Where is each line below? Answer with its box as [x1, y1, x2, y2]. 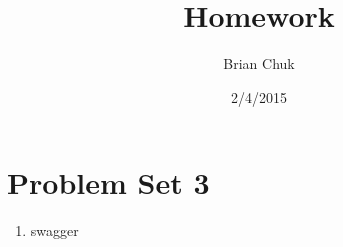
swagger [30, 220, 79, 241]
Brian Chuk [223, 53, 295, 74]
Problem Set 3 [7, 162, 210, 203]
